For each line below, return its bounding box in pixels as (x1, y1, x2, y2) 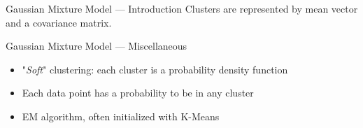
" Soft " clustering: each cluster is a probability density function (22, 62, 288, 76)
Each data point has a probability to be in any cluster (22, 85, 254, 100)
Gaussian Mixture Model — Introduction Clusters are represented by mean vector (6, 1, 358, 15)
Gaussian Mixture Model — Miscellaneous (6, 38, 187, 53)
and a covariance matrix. (6, 15, 112, 29)
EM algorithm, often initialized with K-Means (22, 108, 220, 123)
